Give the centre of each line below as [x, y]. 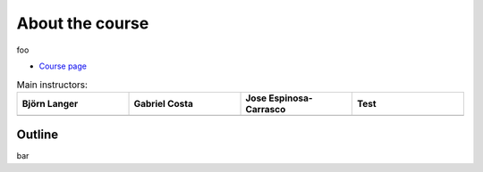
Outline [37, 135]
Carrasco [266, 109]
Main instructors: [52, 85]
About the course [83, 23]
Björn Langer [50, 103]
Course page [63, 66]
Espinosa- [291, 98]
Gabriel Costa [164, 103]
